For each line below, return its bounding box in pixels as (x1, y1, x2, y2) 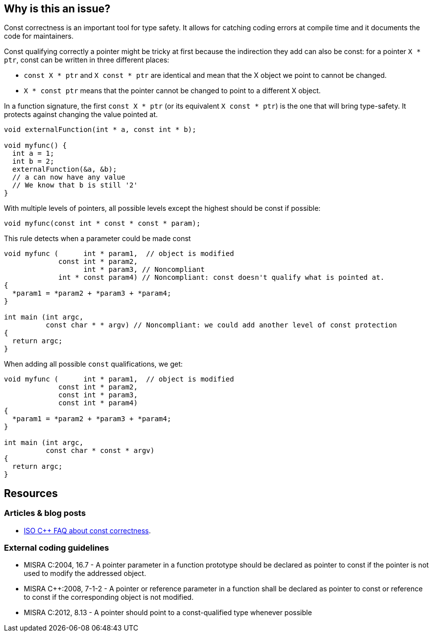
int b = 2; (12, 157, 55, 166)
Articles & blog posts (4, 508, 86, 518)
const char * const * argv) (46, 446, 155, 455)
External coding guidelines (4, 543, 109, 553)
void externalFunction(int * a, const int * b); (4, 126, 196, 134)
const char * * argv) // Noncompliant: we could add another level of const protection (46, 321, 397, 329)
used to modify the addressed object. (24, 569, 146, 578)
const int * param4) (58, 399, 138, 407)
